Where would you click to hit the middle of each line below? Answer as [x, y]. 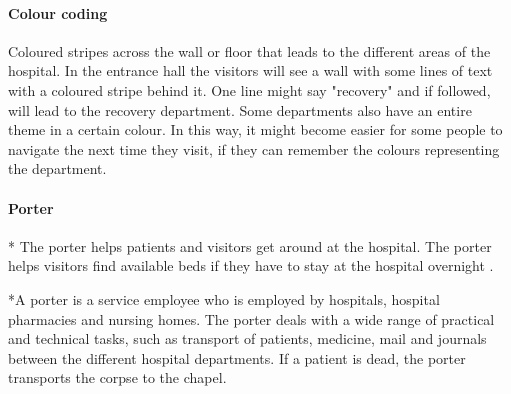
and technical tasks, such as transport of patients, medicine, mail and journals [247, 338]
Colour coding [58, 12]
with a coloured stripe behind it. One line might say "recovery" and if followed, [249, 89]
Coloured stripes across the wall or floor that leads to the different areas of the [249, 50]
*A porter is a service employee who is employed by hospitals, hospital [224, 298]
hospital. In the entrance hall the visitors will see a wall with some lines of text [250, 70]
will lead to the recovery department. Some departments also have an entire [240, 109]
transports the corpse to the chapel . [117, 377]
